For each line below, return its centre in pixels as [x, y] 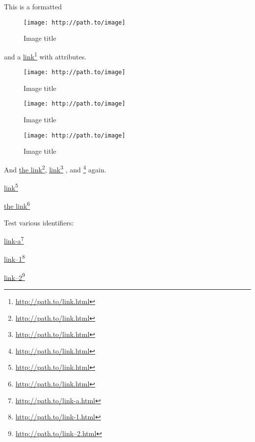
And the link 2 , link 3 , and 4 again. [55, 168]
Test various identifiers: [39, 222]
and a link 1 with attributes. [45, 55]
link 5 [11, 187]
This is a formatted [33, 6]
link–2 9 [14, 276]
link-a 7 [14, 240]
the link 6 [17, 205]
